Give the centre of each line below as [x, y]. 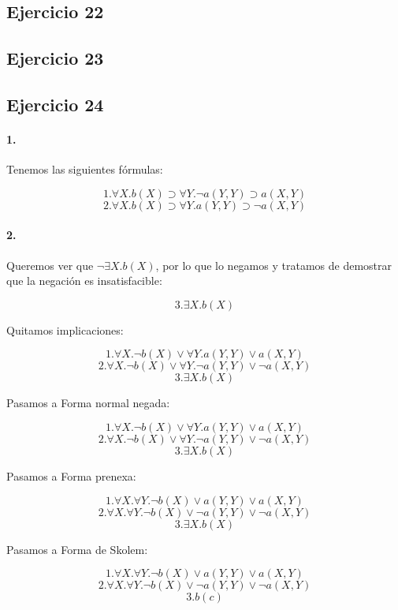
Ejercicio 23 [55, 58]
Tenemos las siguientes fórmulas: [85, 169]
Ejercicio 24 [55, 104]
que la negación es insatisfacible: [84, 281]
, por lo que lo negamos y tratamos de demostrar [273, 265]
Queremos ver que [50, 265]
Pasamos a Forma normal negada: [88, 403]
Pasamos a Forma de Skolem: [77, 549]
